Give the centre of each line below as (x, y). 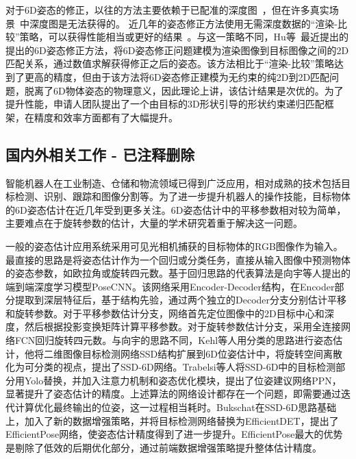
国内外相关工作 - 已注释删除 (100, 154)
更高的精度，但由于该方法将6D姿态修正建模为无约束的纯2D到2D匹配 (177, 76)
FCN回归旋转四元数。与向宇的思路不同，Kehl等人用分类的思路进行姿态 (174, 340)
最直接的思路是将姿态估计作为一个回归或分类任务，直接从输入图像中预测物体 (178, 259)
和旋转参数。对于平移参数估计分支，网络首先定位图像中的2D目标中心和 (165, 313)
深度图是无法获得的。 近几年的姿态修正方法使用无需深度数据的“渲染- (183, 23)
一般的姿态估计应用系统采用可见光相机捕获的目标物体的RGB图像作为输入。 (174, 246)
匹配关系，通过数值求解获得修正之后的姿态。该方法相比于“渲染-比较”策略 (170, 63)
